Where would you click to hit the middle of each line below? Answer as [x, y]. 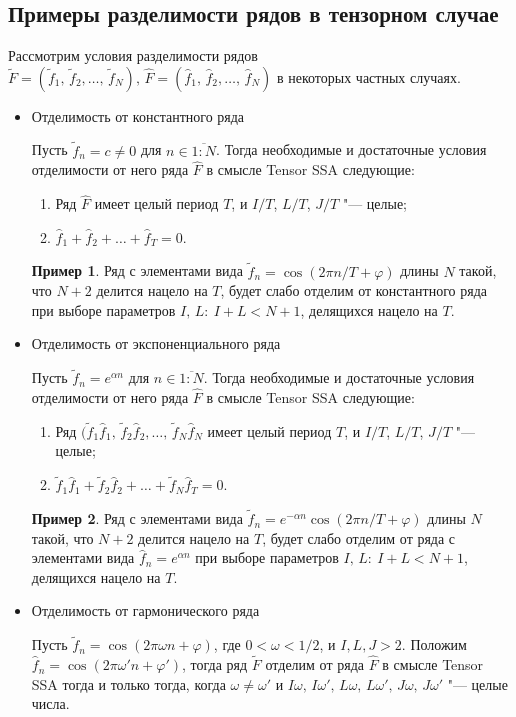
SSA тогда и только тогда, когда [128, 683]
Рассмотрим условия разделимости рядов [133, 55]
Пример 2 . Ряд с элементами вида [137, 518]
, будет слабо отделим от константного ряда [354, 290]
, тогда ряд [215, 664]
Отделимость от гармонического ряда [145, 610]
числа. [50, 703]
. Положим [434, 644]
